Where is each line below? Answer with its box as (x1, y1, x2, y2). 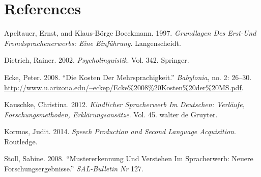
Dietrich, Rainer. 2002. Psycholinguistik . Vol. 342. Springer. (4, 55, 189, 65)
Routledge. (4, 136, 38, 146)
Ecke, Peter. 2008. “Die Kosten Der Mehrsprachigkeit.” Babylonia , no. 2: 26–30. (4, 71, 252, 82)
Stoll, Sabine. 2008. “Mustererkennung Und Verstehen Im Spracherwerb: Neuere (4, 153, 253, 164)
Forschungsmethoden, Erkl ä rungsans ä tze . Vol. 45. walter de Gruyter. (4, 109, 218, 119)
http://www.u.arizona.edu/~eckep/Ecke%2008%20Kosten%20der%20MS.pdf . (4, 82, 244, 92)
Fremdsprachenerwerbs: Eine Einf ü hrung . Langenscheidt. (4, 37, 181, 48)
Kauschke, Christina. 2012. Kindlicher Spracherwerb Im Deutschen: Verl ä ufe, (4, 99, 245, 110)
